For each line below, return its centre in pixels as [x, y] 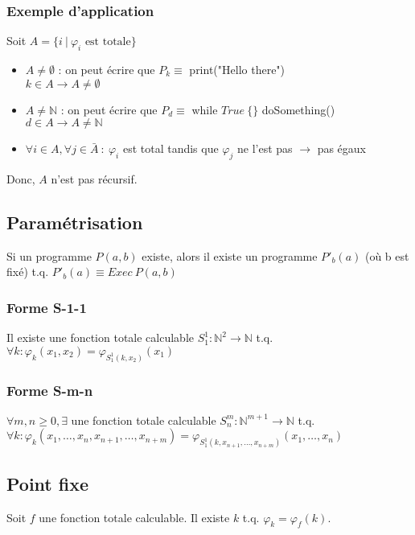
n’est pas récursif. [94, 179]
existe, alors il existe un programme [230, 255]
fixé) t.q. [28, 272]
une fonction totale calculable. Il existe [134, 517]
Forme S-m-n [50, 390]
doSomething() [298, 109]
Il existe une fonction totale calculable [101, 337]
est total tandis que [171, 148]
